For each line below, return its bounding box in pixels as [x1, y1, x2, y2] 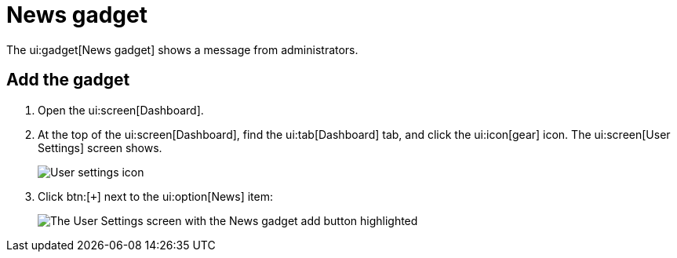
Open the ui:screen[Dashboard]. [38, 103, 204, 117]
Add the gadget [6, 70, 130, 90]
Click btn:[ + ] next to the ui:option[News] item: [38, 189, 274, 203]
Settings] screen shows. [38, 140, 162, 154]
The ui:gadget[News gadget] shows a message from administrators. [6, 42, 359, 56]
